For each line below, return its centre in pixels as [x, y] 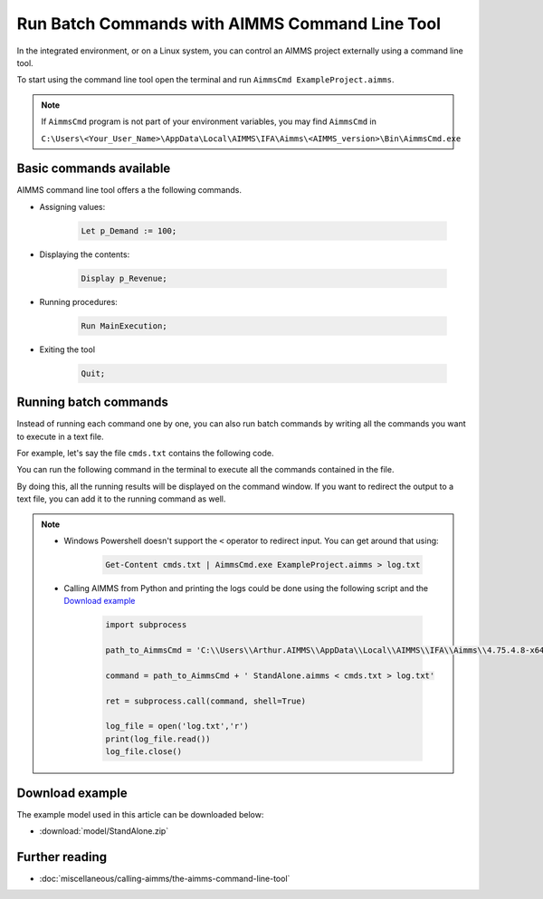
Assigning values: [72, 206]
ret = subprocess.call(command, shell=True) [206, 701]
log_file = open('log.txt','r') [177, 726]
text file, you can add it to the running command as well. [121, 499]
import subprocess [146, 625]
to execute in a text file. [60, 436]
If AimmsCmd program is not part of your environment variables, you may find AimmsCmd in [209, 121]
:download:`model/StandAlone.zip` [104, 831]
